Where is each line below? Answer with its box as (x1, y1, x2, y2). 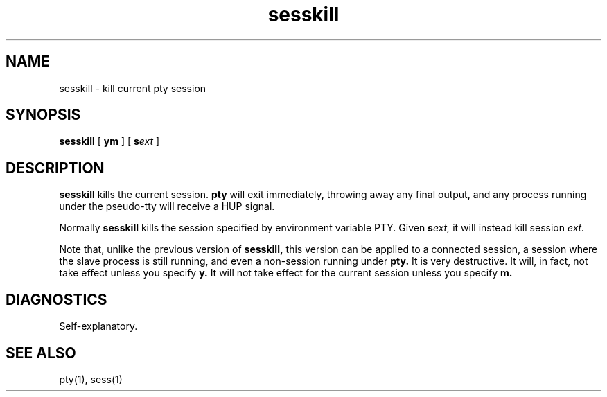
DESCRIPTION (6, 159, 105, 177)
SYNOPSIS (6, 106, 81, 124)
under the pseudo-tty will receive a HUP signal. (59, 200, 275, 213)
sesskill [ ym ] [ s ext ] (59, 135, 160, 148)
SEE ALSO (6, 344, 76, 362)
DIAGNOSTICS (6, 290, 107, 308)
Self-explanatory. (59, 320, 138, 333)
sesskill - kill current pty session (59, 82, 206, 94)
